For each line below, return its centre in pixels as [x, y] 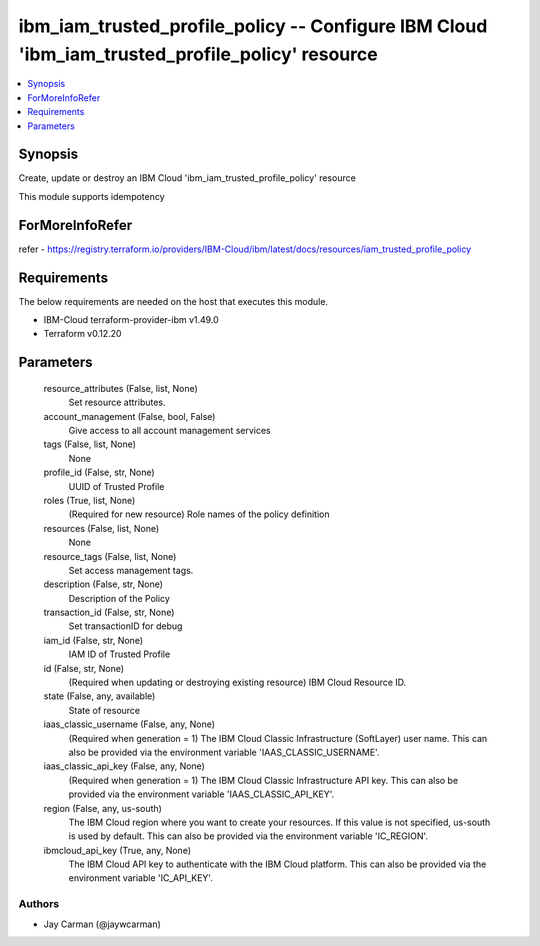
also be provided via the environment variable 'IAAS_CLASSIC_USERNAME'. [224, 752]
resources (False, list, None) [101, 528]
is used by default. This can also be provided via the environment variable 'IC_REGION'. [248, 836]
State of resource [104, 710]
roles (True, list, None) [89, 500]
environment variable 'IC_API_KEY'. [141, 878]
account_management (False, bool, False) [129, 416]
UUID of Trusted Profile [116, 486]
